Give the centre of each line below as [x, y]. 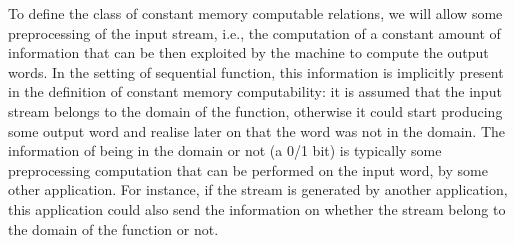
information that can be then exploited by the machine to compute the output [248, 52]
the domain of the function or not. [113, 228]
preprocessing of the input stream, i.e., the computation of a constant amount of [254, 32]
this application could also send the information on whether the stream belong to [257, 208]
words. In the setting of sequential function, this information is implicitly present [256, 71]
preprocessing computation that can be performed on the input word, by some [248, 169]
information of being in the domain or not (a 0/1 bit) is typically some [225, 150]
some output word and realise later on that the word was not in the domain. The [256, 130]
